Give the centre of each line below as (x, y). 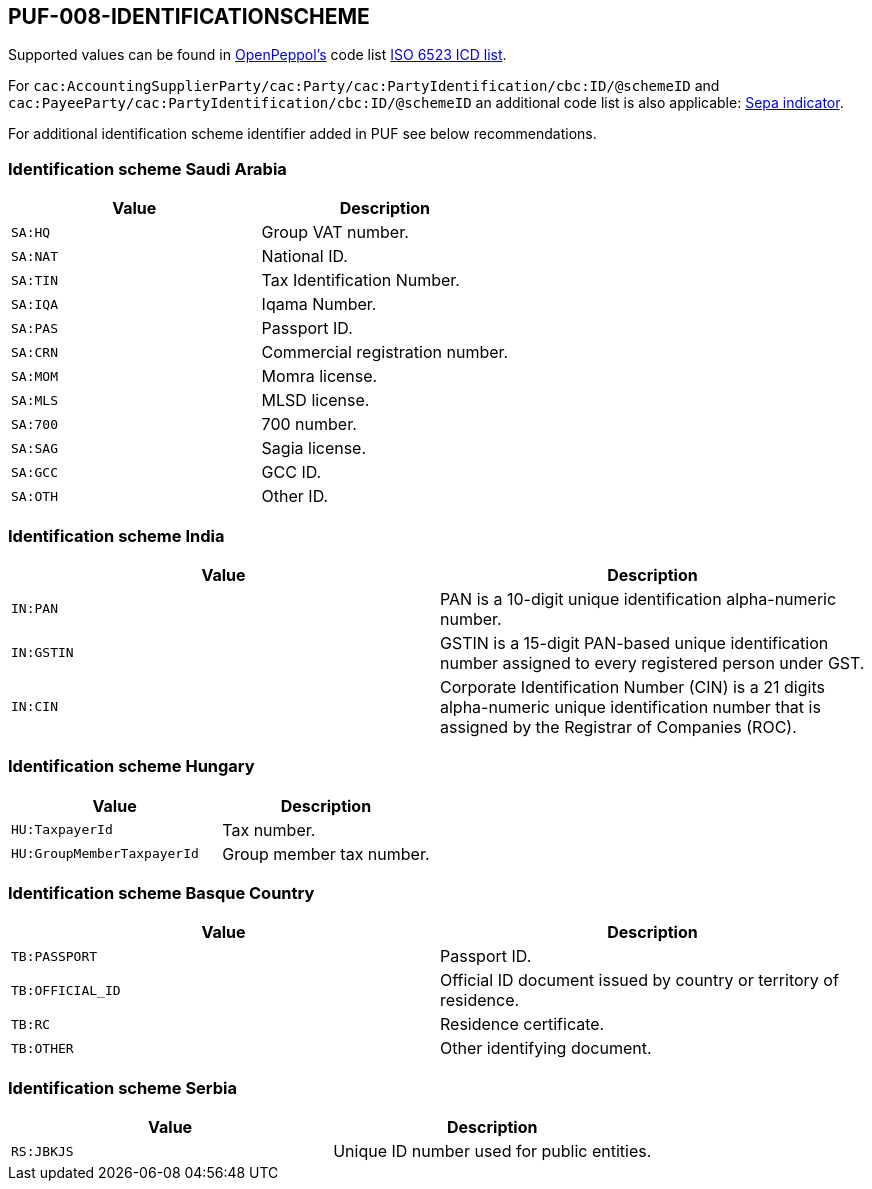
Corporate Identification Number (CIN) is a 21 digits (632, 686)
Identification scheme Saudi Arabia (147, 168)
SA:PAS (34, 328)
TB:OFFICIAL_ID (66, 990)
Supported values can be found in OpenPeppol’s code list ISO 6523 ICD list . (257, 55)
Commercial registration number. (385, 352)
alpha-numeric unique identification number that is (630, 706)
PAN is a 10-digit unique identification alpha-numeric (638, 598)
